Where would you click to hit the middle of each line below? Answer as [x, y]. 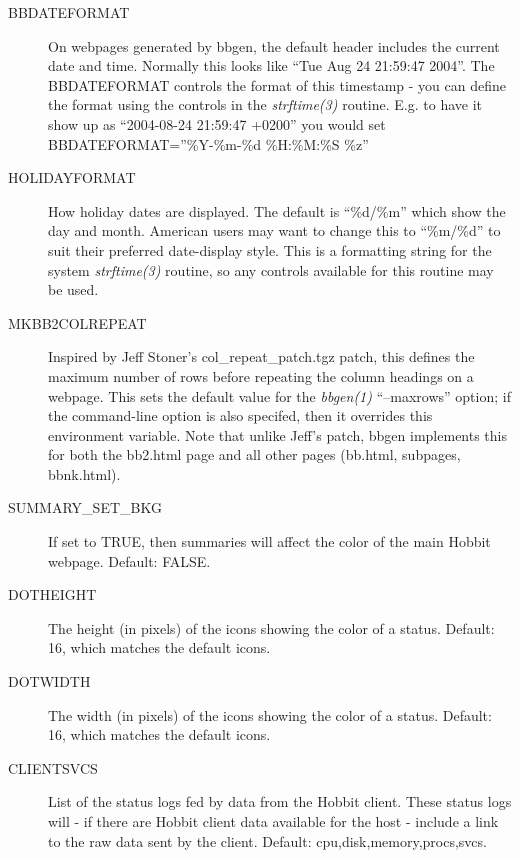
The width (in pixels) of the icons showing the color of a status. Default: [270, 714]
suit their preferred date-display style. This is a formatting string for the [270, 249]
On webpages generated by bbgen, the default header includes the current [274, 45]
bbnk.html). [84, 473]
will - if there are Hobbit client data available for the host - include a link [273, 821]
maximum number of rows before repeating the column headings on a [261, 375]
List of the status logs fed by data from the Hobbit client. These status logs [280, 801]
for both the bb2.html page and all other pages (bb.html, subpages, [254, 454]
